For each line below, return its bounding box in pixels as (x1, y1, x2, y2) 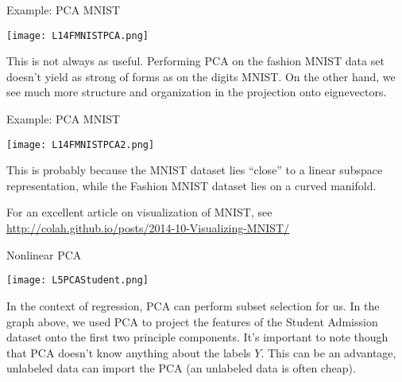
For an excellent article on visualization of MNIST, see (6, 204, 273, 220)
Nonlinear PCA (6, 246, 82, 263)
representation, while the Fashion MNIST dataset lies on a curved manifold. (6, 177, 377, 193)
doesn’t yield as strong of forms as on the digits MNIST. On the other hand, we (6, 68, 396, 84)
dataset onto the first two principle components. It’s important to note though (6, 329, 388, 345)
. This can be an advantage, (261, 344, 396, 361)
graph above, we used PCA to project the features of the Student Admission (6, 313, 378, 329)
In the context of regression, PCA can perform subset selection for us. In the (6, 297, 380, 314)
